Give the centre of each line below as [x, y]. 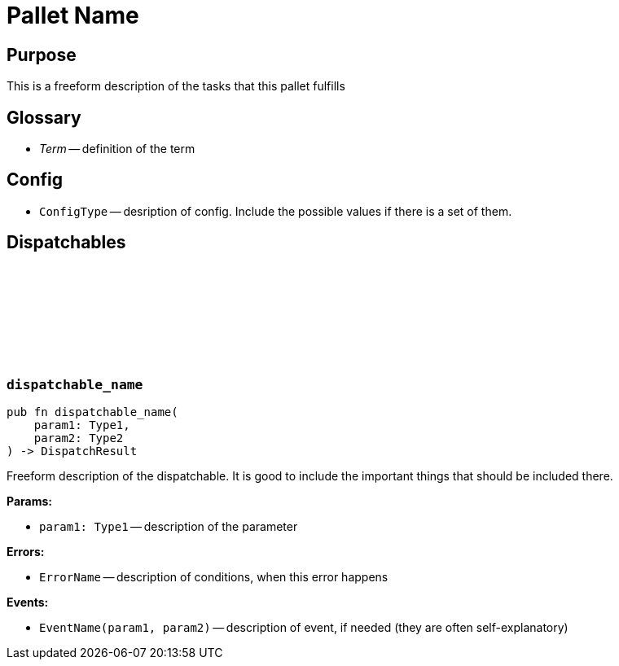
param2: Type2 [79, 438]
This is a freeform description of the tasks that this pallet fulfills [176, 86]
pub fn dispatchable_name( [92, 412]
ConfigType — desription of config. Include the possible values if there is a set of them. [276, 211]
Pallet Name [73, 15]
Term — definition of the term [117, 149]
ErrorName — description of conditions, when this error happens [214, 577]
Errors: [26, 552]
